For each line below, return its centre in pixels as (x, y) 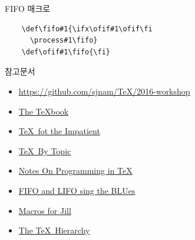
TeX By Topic (45, 150)
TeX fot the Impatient (59, 131)
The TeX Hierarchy (54, 230)
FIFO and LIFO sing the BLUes (77, 190)
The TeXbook (44, 111)
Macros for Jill (45, 210)
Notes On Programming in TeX (75, 171)
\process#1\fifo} (64, 40)
